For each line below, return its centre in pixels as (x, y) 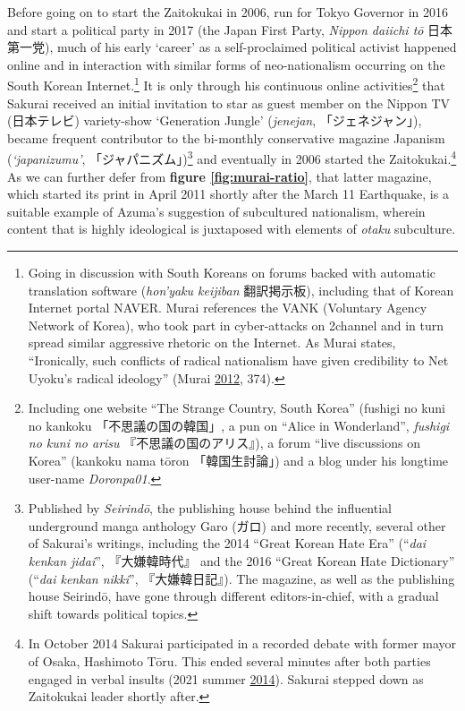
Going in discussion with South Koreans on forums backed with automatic (232, 273)
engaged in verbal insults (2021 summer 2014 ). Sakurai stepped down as (226, 678)
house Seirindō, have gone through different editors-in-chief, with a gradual (233, 596)
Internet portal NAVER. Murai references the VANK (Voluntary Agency (228, 308)
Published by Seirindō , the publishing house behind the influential (210, 508)
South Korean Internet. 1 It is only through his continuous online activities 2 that (226, 84)
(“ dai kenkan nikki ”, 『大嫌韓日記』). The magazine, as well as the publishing (241, 578)
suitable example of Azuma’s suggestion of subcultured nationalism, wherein (216, 211)
